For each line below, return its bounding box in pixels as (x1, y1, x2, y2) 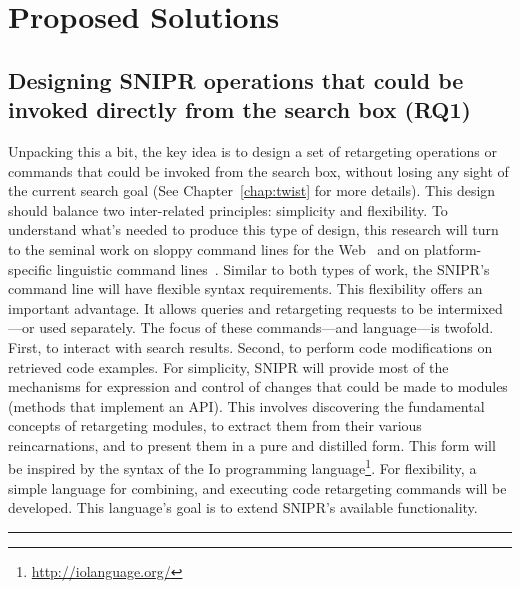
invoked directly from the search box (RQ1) (8, 94, 471, 125)
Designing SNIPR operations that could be (8, 64, 464, 95)
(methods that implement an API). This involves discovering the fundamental (8, 395, 485, 416)
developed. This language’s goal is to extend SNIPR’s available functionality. (8, 497, 478, 518)
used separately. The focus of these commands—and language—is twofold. (39, 317, 494, 338)
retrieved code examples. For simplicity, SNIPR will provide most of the (8, 356, 449, 377)
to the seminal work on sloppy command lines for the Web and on (8, 238, 420, 259)
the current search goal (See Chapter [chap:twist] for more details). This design (8, 180, 496, 201)
